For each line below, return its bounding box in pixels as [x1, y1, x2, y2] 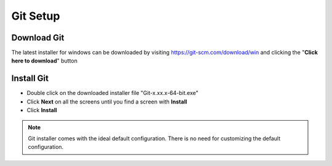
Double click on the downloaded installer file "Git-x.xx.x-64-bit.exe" [26, 89, 199, 97]
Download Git [11, 32, 65, 43]
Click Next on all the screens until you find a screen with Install [26, 98, 188, 105]
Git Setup [11, 9, 60, 23]
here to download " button [11, 57, 78, 64]
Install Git [11, 74, 49, 84]
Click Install [26, 107, 58, 114]
